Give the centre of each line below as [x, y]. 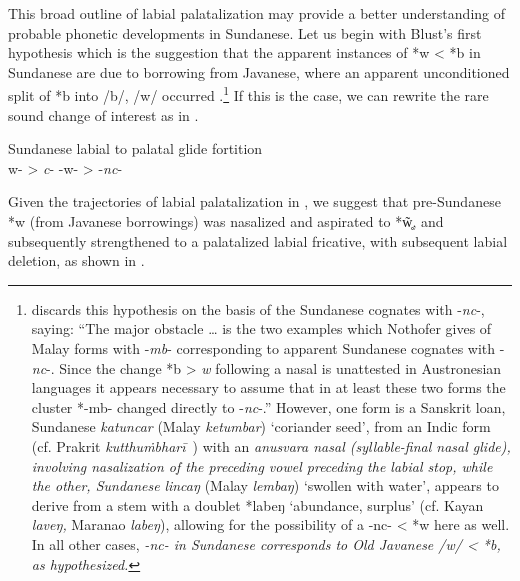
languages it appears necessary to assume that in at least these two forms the [268, 387]
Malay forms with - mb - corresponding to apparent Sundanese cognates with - [268, 347]
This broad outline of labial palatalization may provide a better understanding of [256, 13]
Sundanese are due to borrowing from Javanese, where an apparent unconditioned [259, 71]
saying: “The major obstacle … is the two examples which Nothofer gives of [261, 328]
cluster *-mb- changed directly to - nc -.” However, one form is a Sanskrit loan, [268, 406]
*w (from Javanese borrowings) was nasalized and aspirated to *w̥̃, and [226, 221]
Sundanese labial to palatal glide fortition [135, 148]
